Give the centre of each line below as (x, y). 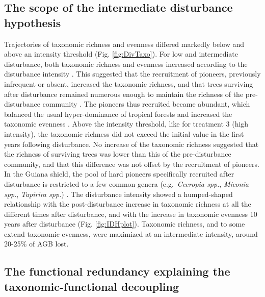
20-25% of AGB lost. (36, 244)
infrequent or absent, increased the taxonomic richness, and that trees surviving (129, 83)
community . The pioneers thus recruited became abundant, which (146, 104)
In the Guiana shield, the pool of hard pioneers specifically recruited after (119, 174)
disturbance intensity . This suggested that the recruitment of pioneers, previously (132, 74)
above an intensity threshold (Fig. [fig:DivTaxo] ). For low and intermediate (121, 54)
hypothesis (33, 22)
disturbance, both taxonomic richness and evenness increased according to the (126, 64)
